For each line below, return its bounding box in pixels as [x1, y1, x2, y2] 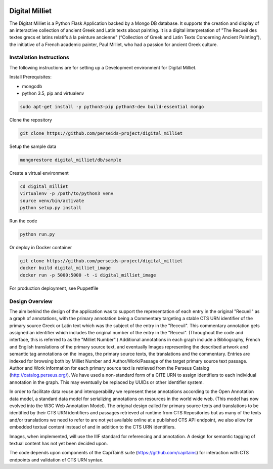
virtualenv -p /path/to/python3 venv [20, 190, 114, 197]
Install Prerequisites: [9, 74, 52, 80]
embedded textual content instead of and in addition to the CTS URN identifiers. [9, 424, 176, 430]
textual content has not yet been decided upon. [9, 440, 108, 446]
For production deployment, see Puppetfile [9, 285, 99, 291]
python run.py [20, 231, 55, 238]
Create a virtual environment [9, 170, 69, 176]
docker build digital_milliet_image [20, 265, 111, 271]
